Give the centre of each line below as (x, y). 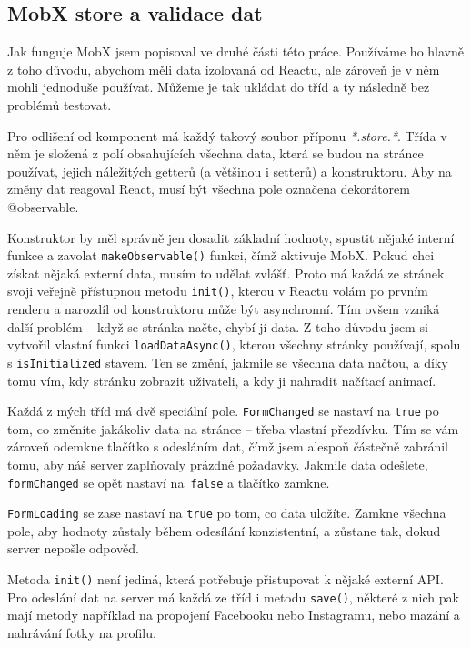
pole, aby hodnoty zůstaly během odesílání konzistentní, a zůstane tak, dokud (224, 530)
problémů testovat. (60, 104)
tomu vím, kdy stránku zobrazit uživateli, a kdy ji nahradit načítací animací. (222, 380)
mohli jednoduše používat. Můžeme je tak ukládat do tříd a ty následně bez (219, 87)
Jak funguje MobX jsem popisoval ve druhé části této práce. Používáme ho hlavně (235, 51)
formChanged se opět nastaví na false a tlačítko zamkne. (169, 482)
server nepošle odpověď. (73, 548)
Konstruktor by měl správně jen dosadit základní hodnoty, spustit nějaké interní (231, 237)
